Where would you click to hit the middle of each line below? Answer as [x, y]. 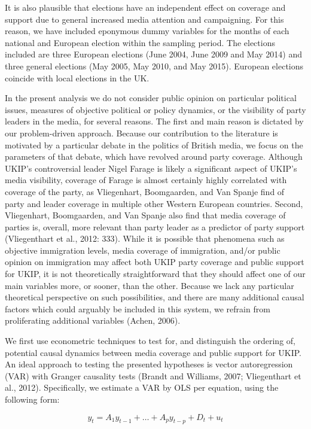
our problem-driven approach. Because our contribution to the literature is [141, 133]
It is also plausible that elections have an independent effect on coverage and [145, 7]
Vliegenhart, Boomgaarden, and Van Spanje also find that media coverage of [145, 215]
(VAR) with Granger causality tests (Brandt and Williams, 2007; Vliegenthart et [153, 375]
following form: [32, 399]
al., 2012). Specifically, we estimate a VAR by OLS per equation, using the [142, 387]
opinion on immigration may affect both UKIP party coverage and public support [155, 262]
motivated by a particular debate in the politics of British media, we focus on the [154, 144]
